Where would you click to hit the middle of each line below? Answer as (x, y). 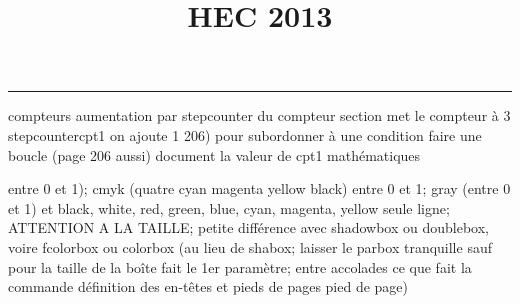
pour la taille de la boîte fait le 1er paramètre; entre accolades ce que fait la (240, 266)
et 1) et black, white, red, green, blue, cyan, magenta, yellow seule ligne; (229, 207)
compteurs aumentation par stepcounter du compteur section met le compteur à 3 (259, 115)
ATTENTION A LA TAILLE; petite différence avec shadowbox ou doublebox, (248, 227)
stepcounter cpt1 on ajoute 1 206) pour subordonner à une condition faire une (245, 134)
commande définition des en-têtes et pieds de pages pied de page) (208, 286)
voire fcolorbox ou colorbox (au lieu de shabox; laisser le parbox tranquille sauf (250, 246)
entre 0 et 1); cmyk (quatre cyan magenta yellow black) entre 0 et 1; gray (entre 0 (259, 188)
